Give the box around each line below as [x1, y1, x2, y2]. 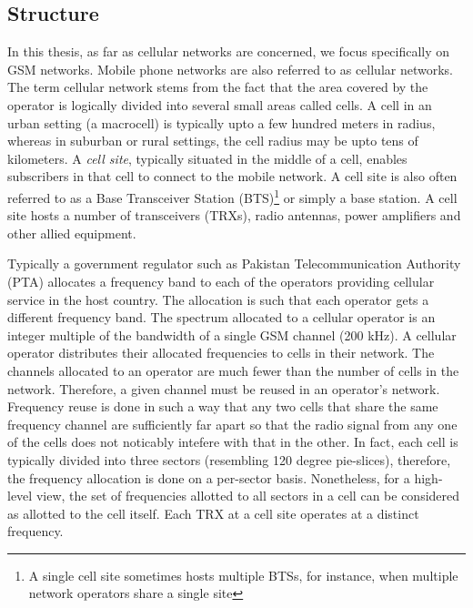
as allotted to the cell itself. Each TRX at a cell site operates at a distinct [7, 503, 419, 522]
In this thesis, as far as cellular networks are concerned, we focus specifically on [7, 42, 450, 61]
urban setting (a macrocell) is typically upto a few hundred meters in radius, [7, 113, 436, 132]
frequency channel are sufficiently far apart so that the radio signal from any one [7, 414, 458, 433]
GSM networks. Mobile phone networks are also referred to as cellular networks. [7, 59, 453, 78]
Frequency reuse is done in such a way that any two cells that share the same [7, 397, 438, 416]
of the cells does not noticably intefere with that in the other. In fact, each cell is [7, 432, 458, 451]
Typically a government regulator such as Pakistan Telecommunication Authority [7, 254, 461, 273]
